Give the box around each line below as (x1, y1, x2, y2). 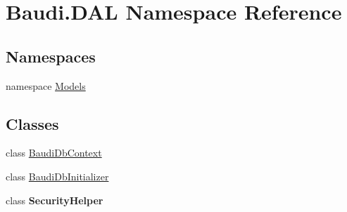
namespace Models (6, 78, 86, 93)
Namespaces (6, 45, 96, 67)
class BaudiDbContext (6, 145, 102, 160)
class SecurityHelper (6, 192, 103, 207)
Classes (6, 112, 59, 134)
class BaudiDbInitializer (6, 168, 109, 183)
